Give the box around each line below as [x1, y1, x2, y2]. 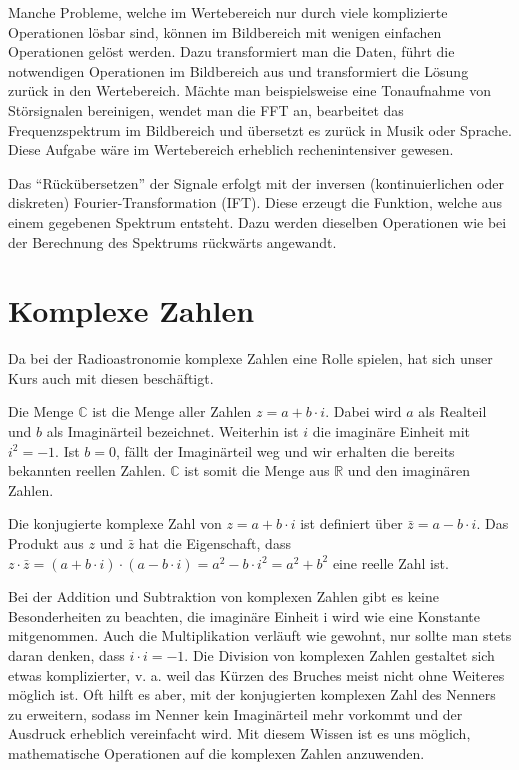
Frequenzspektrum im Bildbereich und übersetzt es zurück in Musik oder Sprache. [8, 119, 512, 140]
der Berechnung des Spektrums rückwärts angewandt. [8, 231, 337, 252]
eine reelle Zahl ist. [332, 552, 449, 573]
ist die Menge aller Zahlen [92, 401, 252, 422]
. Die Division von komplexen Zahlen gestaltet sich [184, 644, 495, 665]
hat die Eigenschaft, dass [138, 533, 291, 553]
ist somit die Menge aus [184, 460, 330, 481]
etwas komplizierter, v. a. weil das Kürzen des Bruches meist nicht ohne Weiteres [8, 664, 505, 685]
